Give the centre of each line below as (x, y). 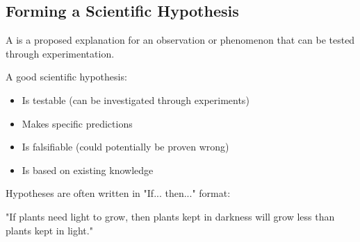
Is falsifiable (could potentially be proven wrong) (125, 147)
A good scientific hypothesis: (66, 77)
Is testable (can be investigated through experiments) (136, 100)
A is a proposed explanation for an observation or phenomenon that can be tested (180, 40)
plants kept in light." (49, 230)
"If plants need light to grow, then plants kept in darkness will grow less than (170, 216)
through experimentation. (60, 53)
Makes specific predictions (77, 123)
